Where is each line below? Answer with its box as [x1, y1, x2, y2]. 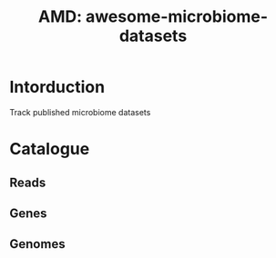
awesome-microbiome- [85, 6, 269, 27]
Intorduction [9, 77, 106, 97]
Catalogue [9, 139, 90, 160]
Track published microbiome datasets [9, 106, 151, 117]
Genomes [9, 236, 66, 252]
